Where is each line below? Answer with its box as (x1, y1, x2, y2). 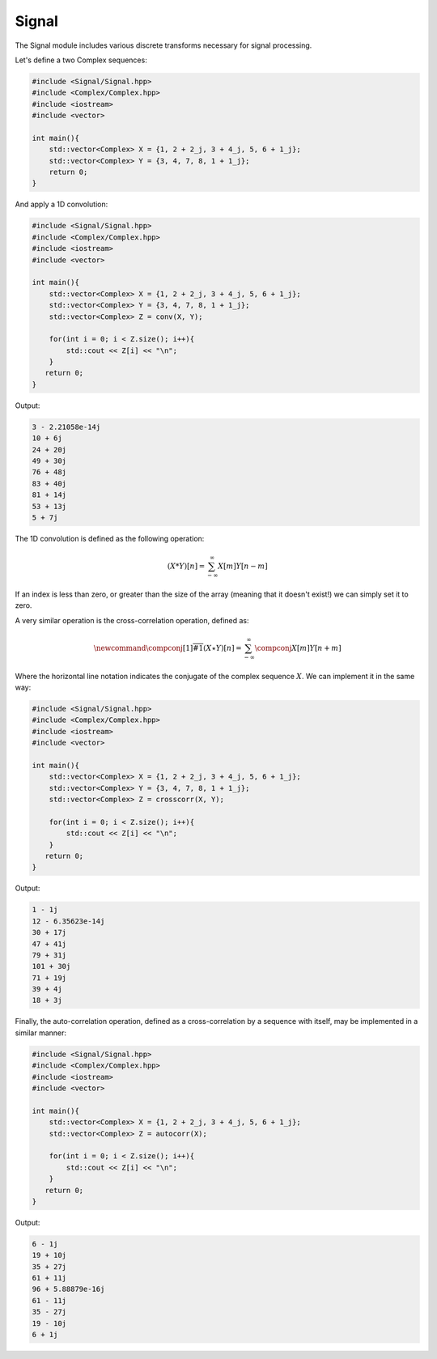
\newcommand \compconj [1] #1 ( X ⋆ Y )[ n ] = (93, 643, 242, 652)
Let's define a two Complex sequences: (15, 55, 147, 65)
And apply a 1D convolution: (15, 199, 108, 210)
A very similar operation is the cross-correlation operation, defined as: (15, 615, 250, 625)
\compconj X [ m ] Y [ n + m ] (254, 643, 342, 652)
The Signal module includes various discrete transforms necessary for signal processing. (15, 40, 312, 50)
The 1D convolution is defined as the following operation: (15, 533, 205, 543)
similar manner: (15, 1028, 67, 1038)
